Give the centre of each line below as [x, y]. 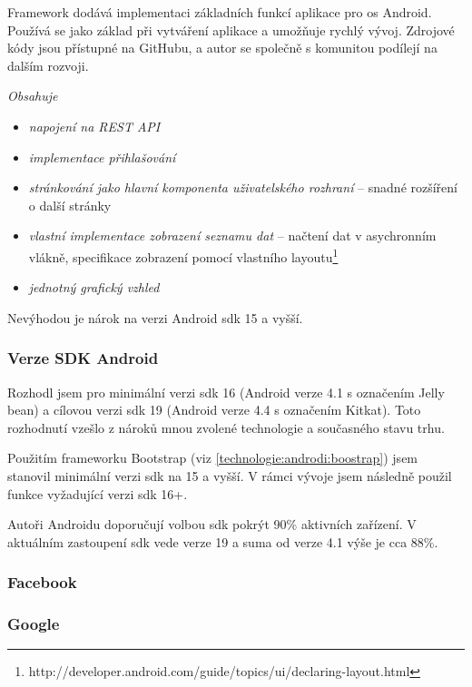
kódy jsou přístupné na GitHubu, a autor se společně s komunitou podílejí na [222, 48]
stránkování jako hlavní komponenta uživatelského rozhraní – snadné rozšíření [243, 187]
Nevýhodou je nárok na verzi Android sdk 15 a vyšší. [155, 317]
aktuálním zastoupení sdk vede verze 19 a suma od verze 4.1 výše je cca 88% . [223, 541]
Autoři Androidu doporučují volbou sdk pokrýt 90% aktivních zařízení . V [212, 524]
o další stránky [70, 205]
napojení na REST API [94, 126]
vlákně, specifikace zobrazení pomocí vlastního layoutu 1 [183, 255]
